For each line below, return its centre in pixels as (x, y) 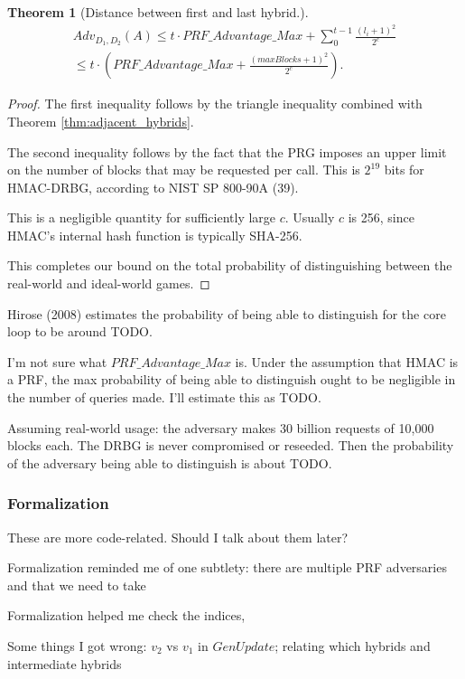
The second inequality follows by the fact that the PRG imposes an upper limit (227, 151)
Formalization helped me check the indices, (126, 615)
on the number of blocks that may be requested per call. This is (184, 170)
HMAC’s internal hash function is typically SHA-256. (155, 235)
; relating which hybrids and (353, 646)
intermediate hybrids (65, 663)
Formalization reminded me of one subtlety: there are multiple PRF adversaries (227, 567)
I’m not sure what (57, 361)
